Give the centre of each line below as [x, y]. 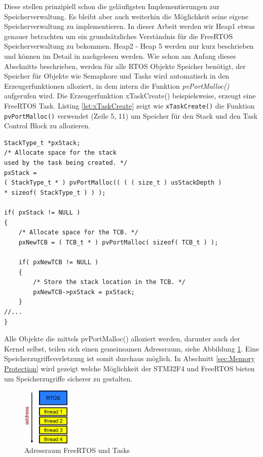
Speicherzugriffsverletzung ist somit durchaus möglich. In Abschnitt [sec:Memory [129, 358]
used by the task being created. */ [66, 163]
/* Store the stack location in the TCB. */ [109, 282]
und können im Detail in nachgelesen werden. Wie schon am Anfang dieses [120, 56]
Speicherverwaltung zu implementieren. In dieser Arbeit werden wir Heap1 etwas [129, 26]
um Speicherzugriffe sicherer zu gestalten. [68, 378]
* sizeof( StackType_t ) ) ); [55, 192]
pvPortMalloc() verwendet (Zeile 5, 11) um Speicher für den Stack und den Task [131, 115]
